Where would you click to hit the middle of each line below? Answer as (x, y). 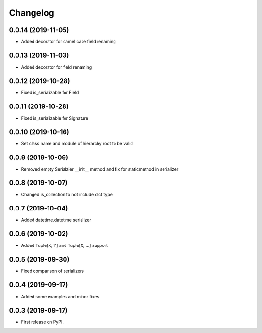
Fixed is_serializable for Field (50, 92)
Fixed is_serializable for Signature (55, 118)
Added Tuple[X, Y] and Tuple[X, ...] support (65, 245)
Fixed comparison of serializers (53, 271)
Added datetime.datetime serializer (56, 220)
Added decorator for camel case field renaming (68, 42)
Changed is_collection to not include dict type (67, 194)
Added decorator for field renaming (57, 67)
